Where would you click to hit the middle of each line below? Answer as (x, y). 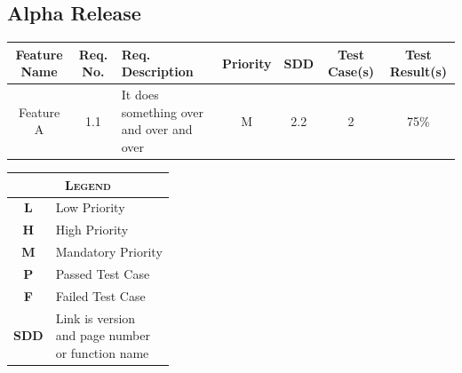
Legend (88, 184)
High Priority (92, 230)
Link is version (96, 317)
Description (157, 71)
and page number (103, 335)
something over (163, 111)
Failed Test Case (100, 295)
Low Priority (90, 207)
